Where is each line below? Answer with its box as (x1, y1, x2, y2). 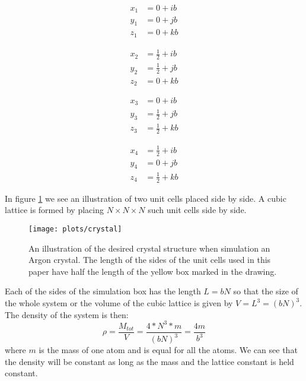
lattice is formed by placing (5, 204, 104, 216)
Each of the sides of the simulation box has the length (5, 285, 201, 297)
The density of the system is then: (5, 308, 129, 320)
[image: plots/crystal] (28, 224, 122, 233)
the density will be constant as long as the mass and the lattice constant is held (5, 355, 294, 367)
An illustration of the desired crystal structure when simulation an (28, 242, 270, 254)
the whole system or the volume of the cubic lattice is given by (5, 297, 233, 309)
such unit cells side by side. (148, 204, 247, 216)
